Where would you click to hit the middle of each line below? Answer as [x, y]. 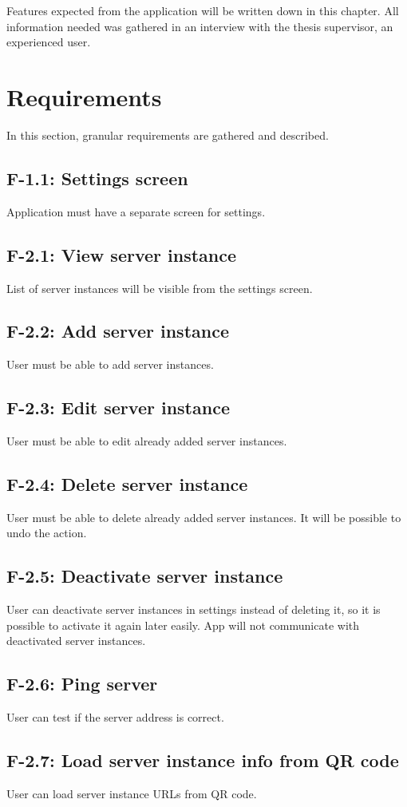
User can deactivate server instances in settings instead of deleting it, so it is [194, 609]
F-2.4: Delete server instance [127, 484]
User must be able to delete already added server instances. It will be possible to [204, 517]
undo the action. [47, 533]
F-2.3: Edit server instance [118, 407]
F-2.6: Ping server [82, 684]
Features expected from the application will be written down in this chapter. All [203, 10]
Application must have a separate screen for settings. [136, 211]
